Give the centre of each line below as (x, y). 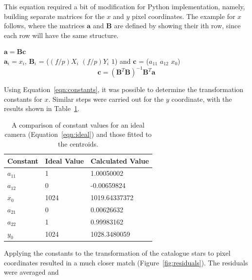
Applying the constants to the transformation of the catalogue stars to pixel (117, 252)
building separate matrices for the (54, 16)
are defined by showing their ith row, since (177, 26)
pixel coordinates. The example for (183, 16)
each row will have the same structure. (61, 35)
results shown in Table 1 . (42, 108)
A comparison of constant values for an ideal (78, 124)
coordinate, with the (202, 99)
